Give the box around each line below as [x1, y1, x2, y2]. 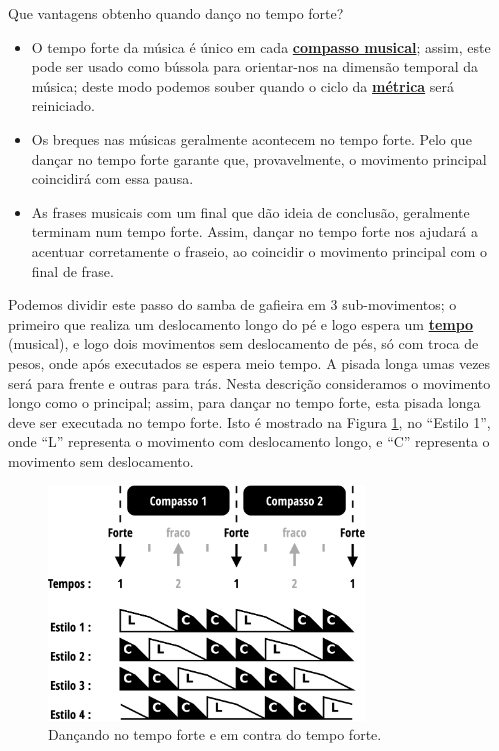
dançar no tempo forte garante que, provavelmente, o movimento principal [31, 148, 487, 169]
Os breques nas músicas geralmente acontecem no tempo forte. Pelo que [31, 128, 472, 149]
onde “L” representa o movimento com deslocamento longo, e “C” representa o [8, 431, 490, 452]
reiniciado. [31, 95, 95, 116]
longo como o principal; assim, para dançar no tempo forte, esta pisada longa [8, 392, 481, 413]
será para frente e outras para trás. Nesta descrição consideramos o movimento [8, 372, 491, 393]
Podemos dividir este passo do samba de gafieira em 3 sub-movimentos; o [8, 294, 457, 315]
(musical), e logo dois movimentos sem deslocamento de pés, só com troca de [8, 333, 479, 354]
